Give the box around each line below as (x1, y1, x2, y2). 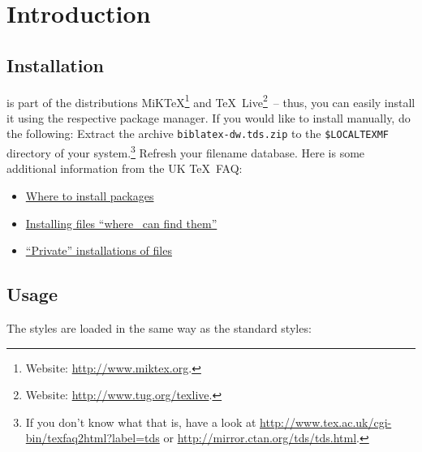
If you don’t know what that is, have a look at (25, 413, 256, 430)
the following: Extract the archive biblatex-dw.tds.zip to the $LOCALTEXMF (6, 125, 389, 142)
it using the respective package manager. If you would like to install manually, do (6, 109, 411, 126)
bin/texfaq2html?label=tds (25, 429, 160, 446)
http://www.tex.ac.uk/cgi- (260, 413, 392, 430)
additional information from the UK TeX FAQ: (6, 160, 243, 177)
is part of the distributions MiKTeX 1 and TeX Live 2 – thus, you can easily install (6, 91, 416, 110)
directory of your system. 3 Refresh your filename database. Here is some (6, 142, 365, 161)
